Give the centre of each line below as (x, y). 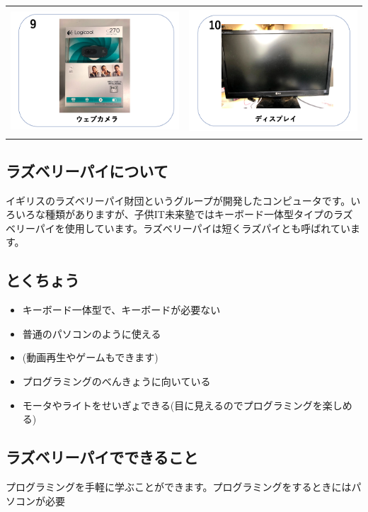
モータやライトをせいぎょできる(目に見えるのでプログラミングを (172, 405)
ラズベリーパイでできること (102, 457)
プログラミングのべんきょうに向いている (116, 381)
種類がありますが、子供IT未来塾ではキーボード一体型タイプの (189, 214)
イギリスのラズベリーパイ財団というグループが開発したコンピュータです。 (178, 200)
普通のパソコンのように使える (92, 333)
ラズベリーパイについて (87, 170)
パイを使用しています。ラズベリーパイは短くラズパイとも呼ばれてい (192, 228)
